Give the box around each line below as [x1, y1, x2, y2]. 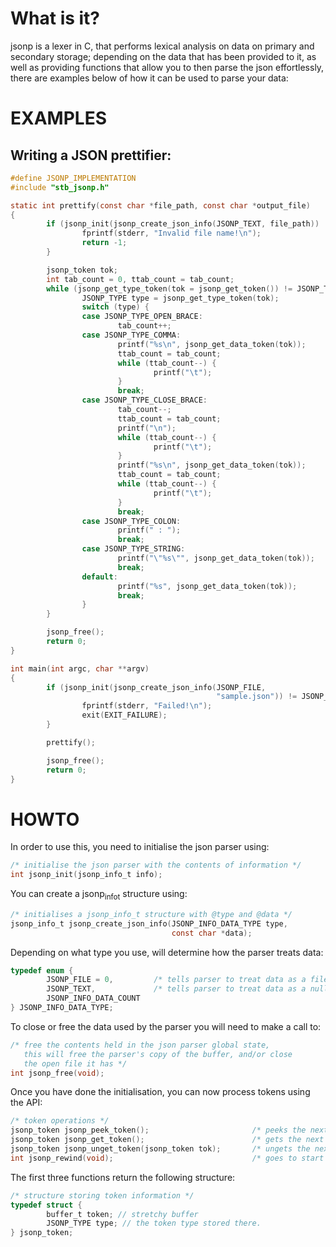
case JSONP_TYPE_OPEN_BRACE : [81, 312, 203, 322]
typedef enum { [10, 965, 74, 976]
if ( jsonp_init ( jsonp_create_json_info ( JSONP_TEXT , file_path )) [46, 219, 320, 229]
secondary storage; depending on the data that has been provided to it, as [10, 50, 317, 62]
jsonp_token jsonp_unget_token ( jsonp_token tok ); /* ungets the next [10, 1144, 333, 1154]
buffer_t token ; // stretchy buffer [46, 1209, 199, 1219]
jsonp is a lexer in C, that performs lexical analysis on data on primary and [10, 40, 315, 52]
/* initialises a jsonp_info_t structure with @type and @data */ [10, 909, 293, 919]
